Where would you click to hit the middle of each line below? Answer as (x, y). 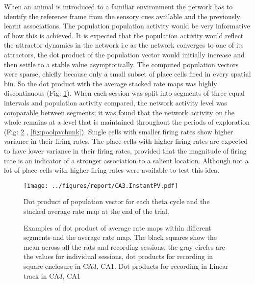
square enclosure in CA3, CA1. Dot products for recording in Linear (126, 266)
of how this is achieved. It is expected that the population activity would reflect (124, 35)
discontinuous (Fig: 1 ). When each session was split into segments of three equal (124, 93)
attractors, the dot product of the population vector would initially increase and (124, 54)
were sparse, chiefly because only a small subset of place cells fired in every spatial (127, 74)
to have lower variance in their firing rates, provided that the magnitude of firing (125, 150)
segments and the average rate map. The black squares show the (120, 237)
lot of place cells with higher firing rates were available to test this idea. (112, 170)
